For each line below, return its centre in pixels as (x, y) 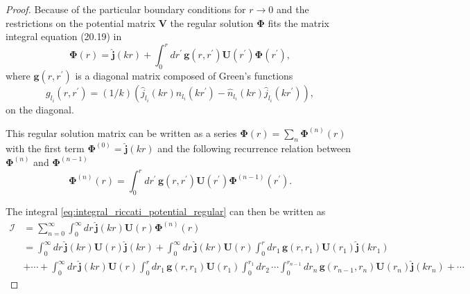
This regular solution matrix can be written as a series (121, 133)
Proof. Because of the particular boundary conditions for (126, 9)
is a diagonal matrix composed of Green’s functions (184, 76)
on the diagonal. (40, 110)
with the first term (45, 148)
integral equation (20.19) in (64, 36)
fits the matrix (298, 22)
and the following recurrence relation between (254, 148)
